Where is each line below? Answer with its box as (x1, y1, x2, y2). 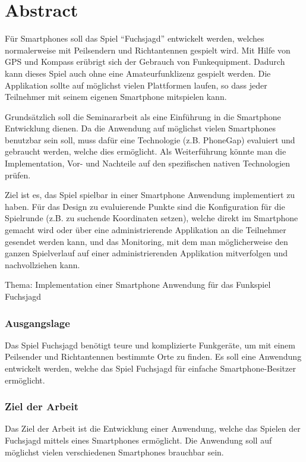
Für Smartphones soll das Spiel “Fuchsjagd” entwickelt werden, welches (5, 32, 264, 45)
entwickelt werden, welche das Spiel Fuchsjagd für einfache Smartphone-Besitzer (5, 362, 296, 374)
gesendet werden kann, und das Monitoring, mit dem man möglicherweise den (5, 235, 288, 247)
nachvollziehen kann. (5, 258, 80, 271)
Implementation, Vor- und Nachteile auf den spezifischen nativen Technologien (5, 157, 291, 169)
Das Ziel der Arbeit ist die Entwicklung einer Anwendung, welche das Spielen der (5, 422, 301, 435)
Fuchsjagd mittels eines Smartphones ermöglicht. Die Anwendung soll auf (5, 434, 272, 446)
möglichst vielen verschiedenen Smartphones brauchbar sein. (5, 445, 224, 458)
